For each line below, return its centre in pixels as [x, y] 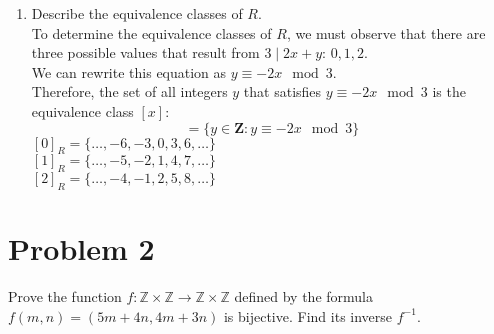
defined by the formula [303, 296]
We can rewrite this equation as [129, 71]
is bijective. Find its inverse [308, 315]
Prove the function [65, 296]
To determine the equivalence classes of [151, 32]
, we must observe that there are [386, 32]
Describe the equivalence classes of [137, 13]
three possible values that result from [145, 52]
